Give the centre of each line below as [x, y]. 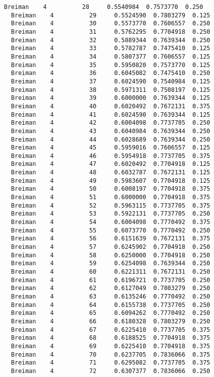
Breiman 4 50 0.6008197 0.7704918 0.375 [111, 189]
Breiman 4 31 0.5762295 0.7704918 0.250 [111, 32]
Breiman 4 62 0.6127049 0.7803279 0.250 [111, 288]
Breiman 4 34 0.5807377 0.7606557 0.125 [111, 56]
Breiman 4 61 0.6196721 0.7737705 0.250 [111, 280]
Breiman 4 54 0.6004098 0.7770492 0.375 [111, 222]
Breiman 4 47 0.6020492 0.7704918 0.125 [111, 164]
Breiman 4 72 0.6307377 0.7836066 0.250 [111, 371]
